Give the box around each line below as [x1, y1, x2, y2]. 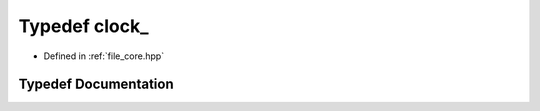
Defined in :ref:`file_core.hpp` [43, 50, 165, 62]
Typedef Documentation [18, 76, 174, 93]
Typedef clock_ [18, 15, 149, 37]
